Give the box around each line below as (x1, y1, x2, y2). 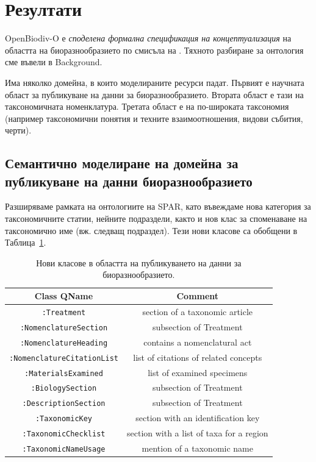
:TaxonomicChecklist (22, 430, 106, 439)
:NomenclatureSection (20, 323, 108, 332)
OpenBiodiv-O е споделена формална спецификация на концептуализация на (5, 32, 292, 44)
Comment (176, 290, 219, 302)
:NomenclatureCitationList (9, 354, 118, 363)
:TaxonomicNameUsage (22, 445, 106, 454)
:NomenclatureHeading (20, 338, 108, 347)
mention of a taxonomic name (142, 442, 253, 455)
